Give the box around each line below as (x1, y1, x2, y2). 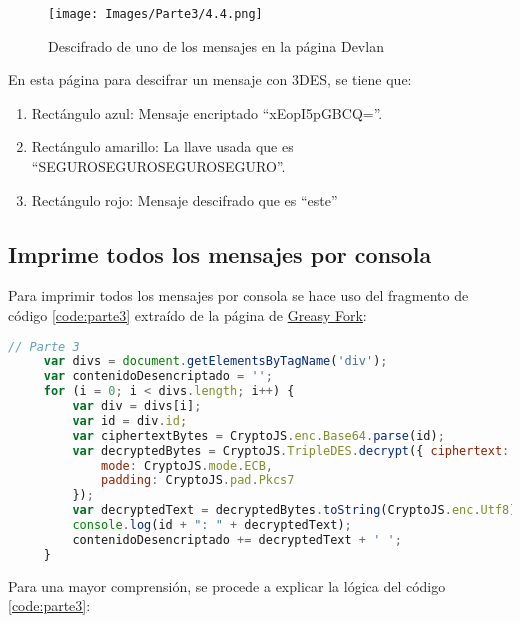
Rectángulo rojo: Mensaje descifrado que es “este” (31, 189, 338, 210)
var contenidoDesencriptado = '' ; (43, 369, 273, 384)
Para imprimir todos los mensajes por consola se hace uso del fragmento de (8, 285, 469, 306)
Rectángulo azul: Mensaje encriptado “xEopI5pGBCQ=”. (31, 102, 383, 123)
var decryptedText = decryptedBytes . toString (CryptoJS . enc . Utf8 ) (72, 503, 517, 518)
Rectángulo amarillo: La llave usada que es (31, 136, 294, 157)
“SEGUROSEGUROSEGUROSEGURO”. (31, 156, 286, 177)
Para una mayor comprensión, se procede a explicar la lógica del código (8, 575, 446, 596)
